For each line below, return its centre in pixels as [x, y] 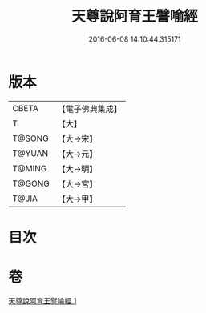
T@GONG [31, 183]
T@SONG [31, 138]
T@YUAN [30, 153]
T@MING [30, 168]
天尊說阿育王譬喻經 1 [42, 300]
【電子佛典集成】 [89, 109]
